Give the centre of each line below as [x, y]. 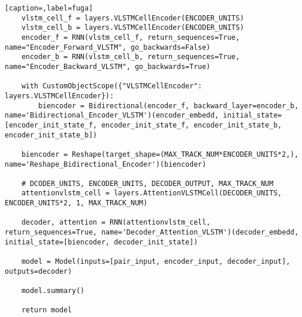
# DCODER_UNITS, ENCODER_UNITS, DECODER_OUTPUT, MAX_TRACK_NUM [147, 183]
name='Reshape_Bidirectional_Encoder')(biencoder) [106, 164]
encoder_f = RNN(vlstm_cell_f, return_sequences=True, [130, 37]
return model [47, 310]
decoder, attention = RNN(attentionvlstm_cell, [116, 223]
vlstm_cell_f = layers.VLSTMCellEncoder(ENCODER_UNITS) [133, 18]
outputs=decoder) [38, 271]
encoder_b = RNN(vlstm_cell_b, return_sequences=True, [130, 57]
